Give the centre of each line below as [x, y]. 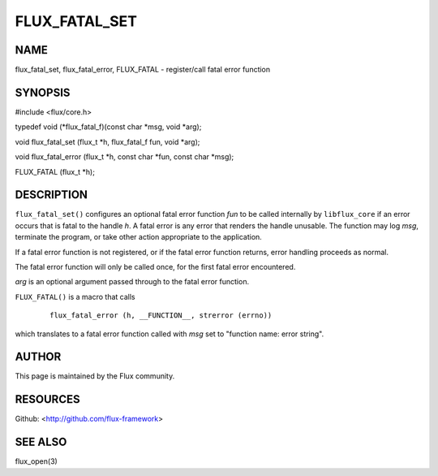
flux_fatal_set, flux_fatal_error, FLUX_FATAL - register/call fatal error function [143, 70]
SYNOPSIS [43, 92]
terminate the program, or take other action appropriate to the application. [139, 237]
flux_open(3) [36, 461]
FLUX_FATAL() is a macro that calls [75, 296]
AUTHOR [38, 357]
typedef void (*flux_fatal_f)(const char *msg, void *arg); [108, 127]
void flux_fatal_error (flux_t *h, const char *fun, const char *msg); [125, 157]
